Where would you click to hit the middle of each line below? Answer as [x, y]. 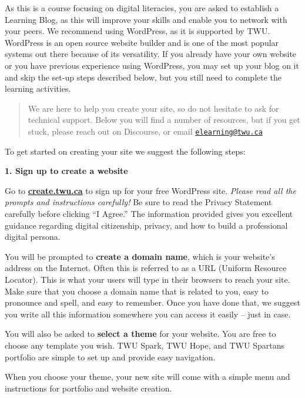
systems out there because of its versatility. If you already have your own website [151, 54]
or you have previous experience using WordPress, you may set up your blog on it [152, 65]
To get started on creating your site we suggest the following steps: [125, 151]
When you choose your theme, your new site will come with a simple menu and [148, 377]
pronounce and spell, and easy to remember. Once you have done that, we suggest [152, 302]
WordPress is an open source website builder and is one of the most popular [142, 42]
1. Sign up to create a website [66, 171]
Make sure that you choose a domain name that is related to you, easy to [137, 291]
